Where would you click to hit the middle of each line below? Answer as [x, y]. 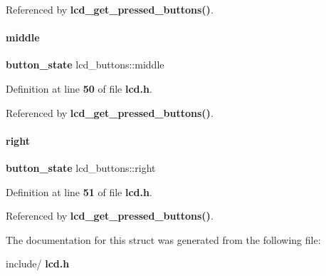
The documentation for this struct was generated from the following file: [163, 239]
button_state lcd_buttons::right [81, 167]
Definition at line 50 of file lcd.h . [79, 88]
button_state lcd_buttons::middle [85, 65]
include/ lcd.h [38, 264]
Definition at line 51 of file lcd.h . [79, 191]
